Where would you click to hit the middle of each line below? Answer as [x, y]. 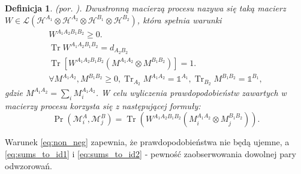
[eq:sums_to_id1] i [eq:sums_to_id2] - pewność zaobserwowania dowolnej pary [150, 153]
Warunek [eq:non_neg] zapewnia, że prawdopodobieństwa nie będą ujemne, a [147, 142]
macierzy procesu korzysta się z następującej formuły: [103, 105]
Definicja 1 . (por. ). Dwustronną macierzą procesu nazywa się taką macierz [145, 8]
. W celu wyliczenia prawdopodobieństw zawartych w [191, 92]
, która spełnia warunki [179, 19]
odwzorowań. [28, 165]
